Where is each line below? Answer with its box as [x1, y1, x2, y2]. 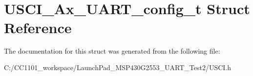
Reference [4, 18, 72, 38]
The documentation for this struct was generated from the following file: [4, 46, 220, 56]
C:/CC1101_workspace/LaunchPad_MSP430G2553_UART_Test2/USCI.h [4, 62, 232, 72]
